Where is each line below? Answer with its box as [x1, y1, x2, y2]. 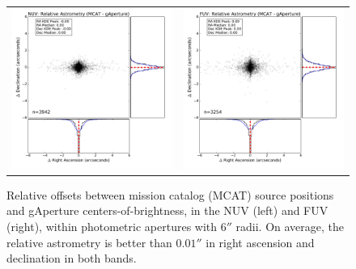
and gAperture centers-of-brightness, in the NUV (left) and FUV [6, 202, 328, 219]
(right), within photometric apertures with [6, 218, 218, 235]
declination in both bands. [6, 250, 137, 267]
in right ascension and [206, 233, 315, 250]
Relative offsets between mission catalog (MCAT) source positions [6, 186, 334, 203]
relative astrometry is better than [6, 233, 172, 250]
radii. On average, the [235, 218, 345, 235]
